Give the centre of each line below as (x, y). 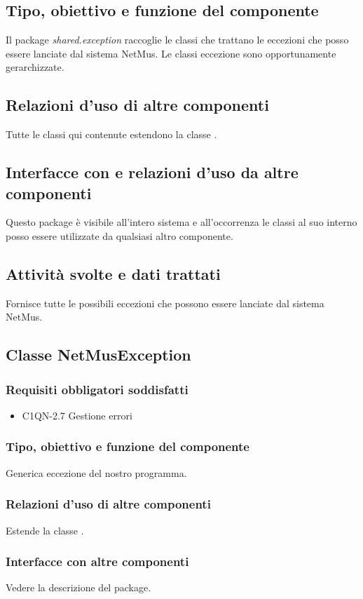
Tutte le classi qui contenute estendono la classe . (111, 134)
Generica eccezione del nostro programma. (96, 472)
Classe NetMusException (98, 355)
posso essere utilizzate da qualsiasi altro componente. (119, 235)
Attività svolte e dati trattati (113, 273)
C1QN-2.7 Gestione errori (77, 415)
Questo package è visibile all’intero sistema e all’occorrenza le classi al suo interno (181, 222)
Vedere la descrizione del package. (78, 587)
